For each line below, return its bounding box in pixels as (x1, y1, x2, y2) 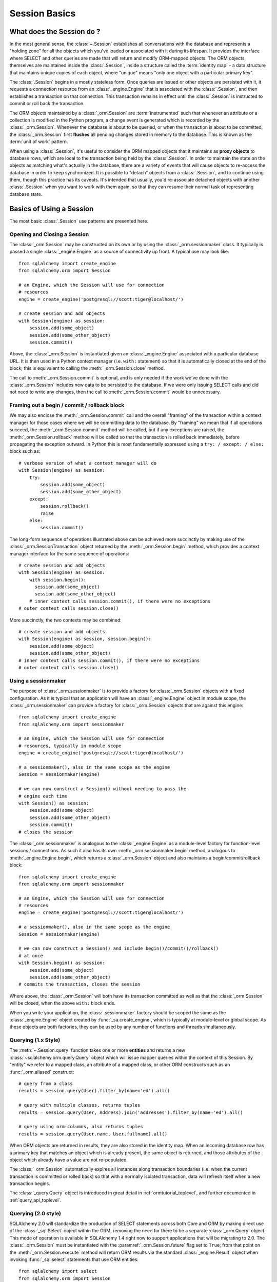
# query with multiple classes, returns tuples (18, 1103, 141, 1108)
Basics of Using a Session (9, 204, 94, 213)
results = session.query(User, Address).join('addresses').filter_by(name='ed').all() (18, 1109, 243, 1115)
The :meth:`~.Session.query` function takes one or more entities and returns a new (9, 1047, 186, 1053)
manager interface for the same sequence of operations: (9, 550, 129, 556)
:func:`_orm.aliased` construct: (9, 1069, 74, 1075)
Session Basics (9, 8, 76, 19)
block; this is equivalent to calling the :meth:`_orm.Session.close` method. (9, 365, 165, 371)
